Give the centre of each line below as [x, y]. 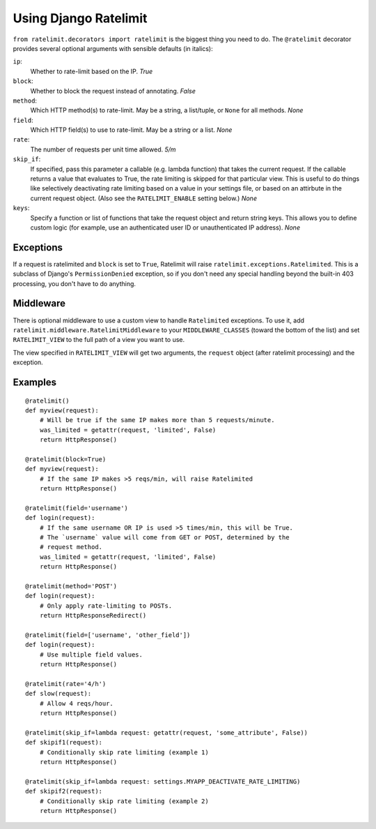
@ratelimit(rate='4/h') [66, 684]
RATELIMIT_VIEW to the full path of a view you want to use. [99, 340]
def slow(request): [58, 694]
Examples [35, 382]
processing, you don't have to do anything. [74, 283]
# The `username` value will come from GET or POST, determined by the [164, 537]
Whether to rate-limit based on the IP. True [92, 71]
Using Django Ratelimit [80, 18]
